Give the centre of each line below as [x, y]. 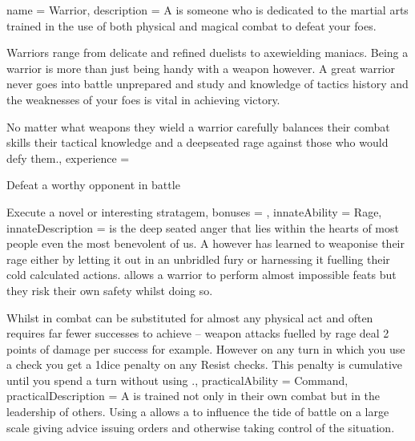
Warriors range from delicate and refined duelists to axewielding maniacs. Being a [207, 53]
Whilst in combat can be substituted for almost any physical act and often [190, 317]
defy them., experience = [68, 158]
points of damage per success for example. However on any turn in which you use [206, 348]
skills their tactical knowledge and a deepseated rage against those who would [197, 142]
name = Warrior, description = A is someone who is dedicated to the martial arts [207, 10]
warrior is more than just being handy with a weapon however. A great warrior [201, 68]
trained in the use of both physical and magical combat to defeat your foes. [191, 25]
